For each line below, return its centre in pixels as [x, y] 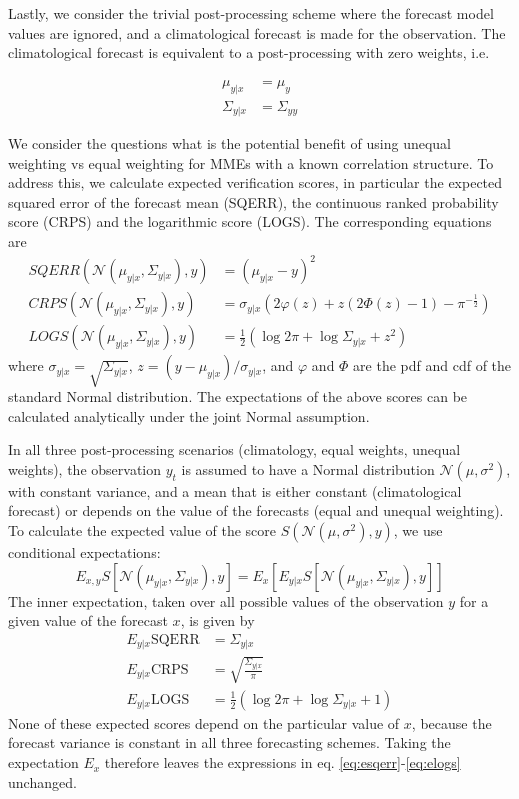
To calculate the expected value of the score [142, 529]
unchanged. [42, 781]
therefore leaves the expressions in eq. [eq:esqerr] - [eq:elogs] [282, 762]
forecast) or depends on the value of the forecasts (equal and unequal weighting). [256, 510]
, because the [451, 722]
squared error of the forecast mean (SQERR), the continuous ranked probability [253, 201]
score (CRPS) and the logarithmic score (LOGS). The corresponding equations [250, 221]
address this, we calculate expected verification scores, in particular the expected [255, 182]
